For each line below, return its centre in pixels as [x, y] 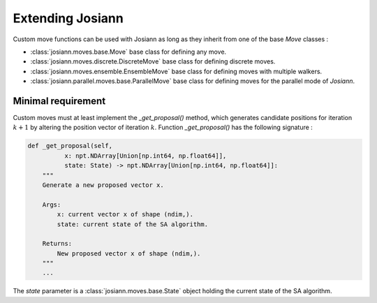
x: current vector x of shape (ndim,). [125, 214]
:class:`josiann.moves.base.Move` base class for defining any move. [128, 52]
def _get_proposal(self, [70, 146]
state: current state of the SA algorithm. [133, 224]
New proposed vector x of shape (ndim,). [129, 253]
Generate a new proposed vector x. [103, 185]
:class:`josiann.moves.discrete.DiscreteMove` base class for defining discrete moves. [153, 61]
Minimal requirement [59, 101]
